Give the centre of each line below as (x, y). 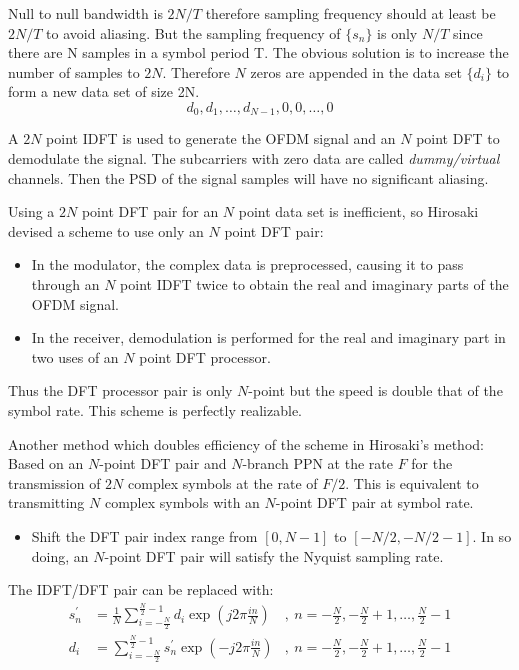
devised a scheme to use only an (106, 230)
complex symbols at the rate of (223, 482)
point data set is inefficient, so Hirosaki (358, 211)
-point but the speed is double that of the (375, 390)
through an (65, 283)
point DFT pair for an (150, 211)
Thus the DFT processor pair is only (120, 390)
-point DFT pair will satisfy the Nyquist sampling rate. (274, 555)
